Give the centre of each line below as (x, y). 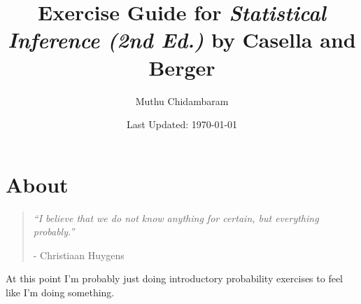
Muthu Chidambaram (182, 101)
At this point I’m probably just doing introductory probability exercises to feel (175, 278)
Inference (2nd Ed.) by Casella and (182, 40)
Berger (182, 67)
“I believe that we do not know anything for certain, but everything (176, 217)
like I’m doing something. (60, 292)
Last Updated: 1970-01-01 (182, 124)
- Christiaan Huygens (79, 255)
